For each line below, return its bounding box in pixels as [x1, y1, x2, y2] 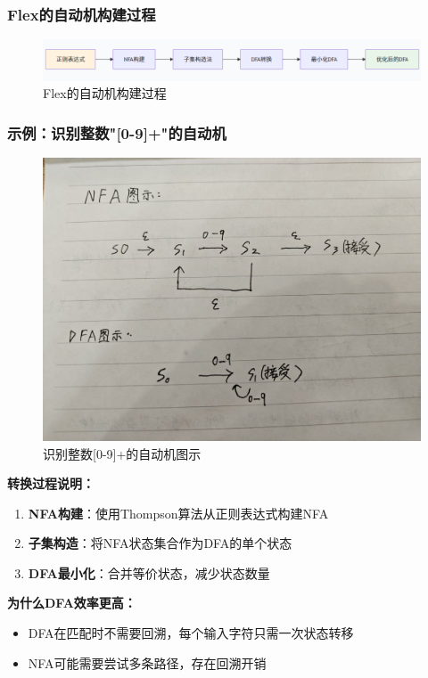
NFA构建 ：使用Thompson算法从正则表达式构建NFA [28, 503, 329, 522]
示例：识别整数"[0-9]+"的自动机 [7, 121, 226, 143]
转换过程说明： [7, 474, 95, 493]
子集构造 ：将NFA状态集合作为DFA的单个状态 [28, 534, 292, 552]
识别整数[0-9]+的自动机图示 [43, 444, 202, 462]
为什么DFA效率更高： [7, 593, 136, 612]
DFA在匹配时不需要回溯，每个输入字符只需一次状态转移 [28, 624, 354, 642]
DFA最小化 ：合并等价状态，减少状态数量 [28, 563, 270, 582]
